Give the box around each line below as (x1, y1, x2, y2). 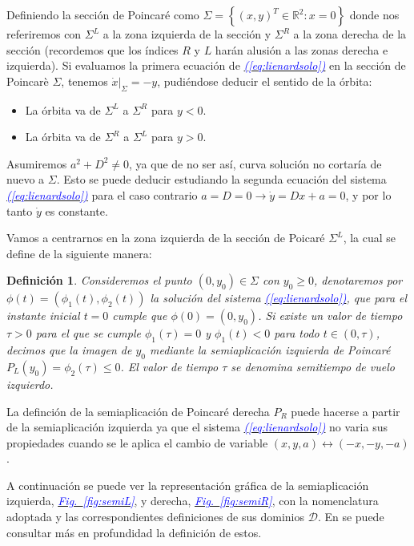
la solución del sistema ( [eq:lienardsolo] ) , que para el (150, 289, 408, 306)
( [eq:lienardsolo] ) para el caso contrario (6, 186, 198, 203)
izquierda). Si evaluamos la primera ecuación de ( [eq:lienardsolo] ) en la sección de (6, 57, 406, 74)
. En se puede (317, 508, 384, 525)
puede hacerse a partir (291, 402, 400, 419)
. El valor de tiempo (120, 358, 219, 374)
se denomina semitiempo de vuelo (231, 358, 395, 374)
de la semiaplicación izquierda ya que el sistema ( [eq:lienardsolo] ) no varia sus (6, 419, 388, 435)
